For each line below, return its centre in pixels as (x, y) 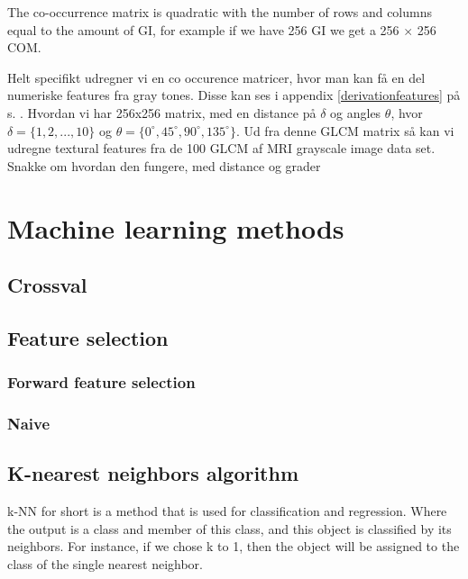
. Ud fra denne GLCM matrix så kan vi (345, 130)
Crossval (47, 285)
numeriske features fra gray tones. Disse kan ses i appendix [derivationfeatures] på (234, 95)
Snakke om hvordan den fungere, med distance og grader (164, 165)
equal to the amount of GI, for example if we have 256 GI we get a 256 (203, 29)
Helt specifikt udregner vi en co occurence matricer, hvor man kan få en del (216, 77)
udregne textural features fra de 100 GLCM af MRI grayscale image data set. (221, 148)
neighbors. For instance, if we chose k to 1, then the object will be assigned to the (234, 546)
